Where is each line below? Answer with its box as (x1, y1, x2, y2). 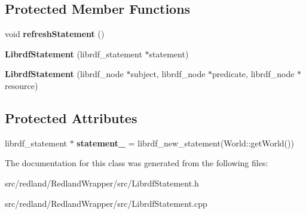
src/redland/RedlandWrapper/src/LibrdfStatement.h (5, 176, 199, 189)
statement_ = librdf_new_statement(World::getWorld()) (76, 136, 294, 149)
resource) (5, 79, 38, 91)
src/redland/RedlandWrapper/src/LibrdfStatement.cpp (5, 197, 207, 209)
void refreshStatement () (5, 27, 105, 40)
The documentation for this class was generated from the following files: (5, 157, 268, 169)
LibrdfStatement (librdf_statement (5, 47, 142, 60)
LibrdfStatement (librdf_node (5, 68, 124, 80)
